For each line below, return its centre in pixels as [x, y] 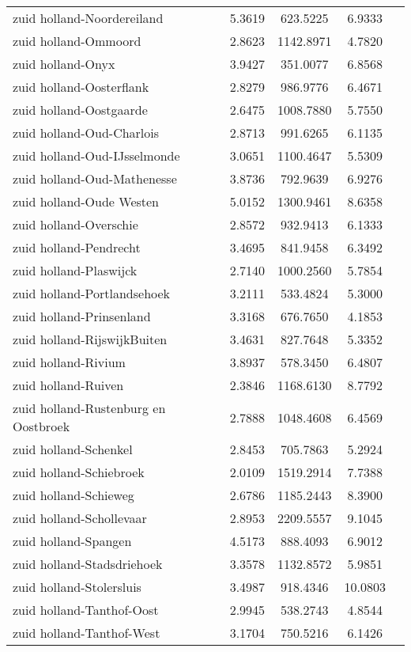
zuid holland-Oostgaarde [80, 110]
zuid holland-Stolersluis [77, 587]
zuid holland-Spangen [72, 541]
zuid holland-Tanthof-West [87, 633]
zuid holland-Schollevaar [80, 518]
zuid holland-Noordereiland [88, 18]
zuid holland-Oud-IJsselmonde [96, 155]
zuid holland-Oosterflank [81, 87]
